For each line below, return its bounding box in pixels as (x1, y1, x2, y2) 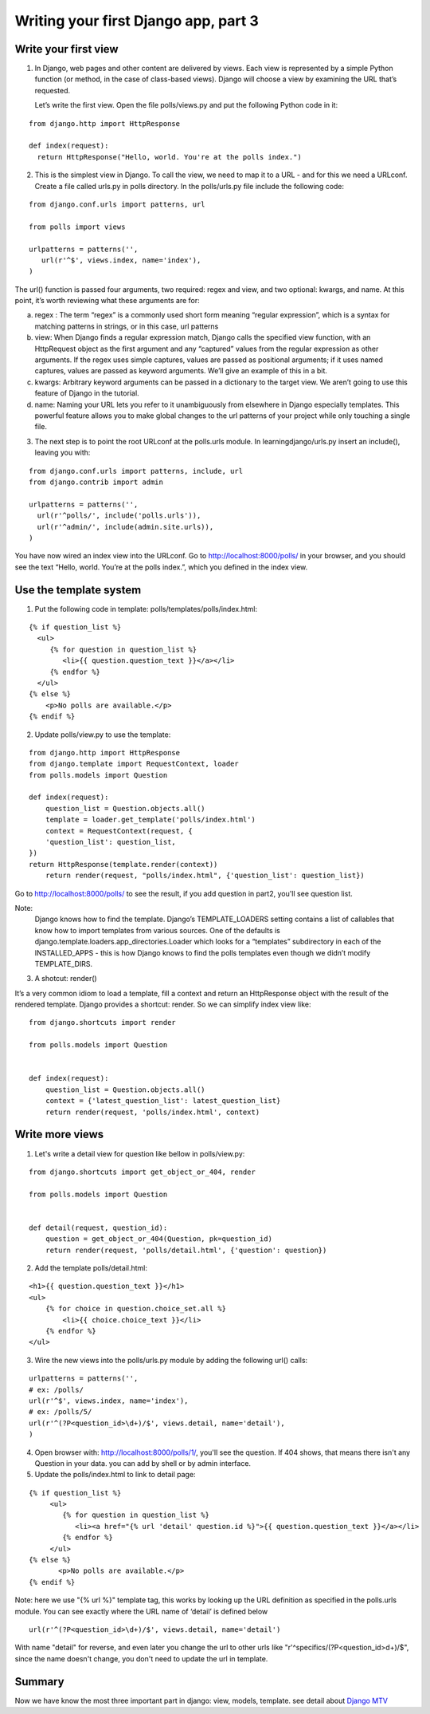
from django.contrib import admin (29, 477, 163, 487)
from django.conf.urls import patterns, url (29, 199, 206, 209)
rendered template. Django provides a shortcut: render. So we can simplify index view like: (14, 999, 311, 1009)
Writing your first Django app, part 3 (14, 12, 259, 30)
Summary (14, 1675, 64, 1688)
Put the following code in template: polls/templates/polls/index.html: (34, 604, 258, 613)
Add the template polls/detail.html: (34, 1263, 147, 1273)
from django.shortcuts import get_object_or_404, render (29, 1167, 256, 1176)
